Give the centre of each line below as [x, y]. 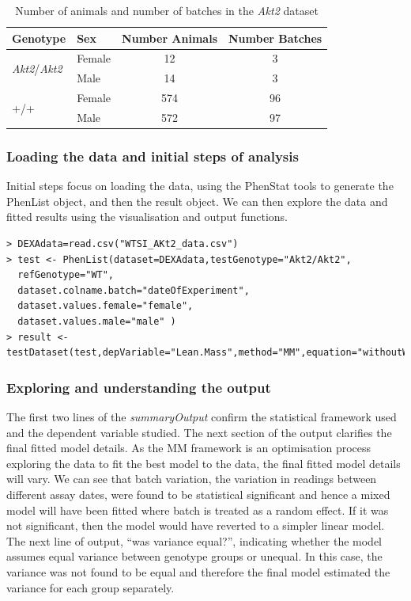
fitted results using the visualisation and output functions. [147, 217]
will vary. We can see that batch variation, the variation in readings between [192, 479]
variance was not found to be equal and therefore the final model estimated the [198, 571]
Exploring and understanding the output [139, 387]
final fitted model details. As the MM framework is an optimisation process [189, 448]
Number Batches [275, 38]
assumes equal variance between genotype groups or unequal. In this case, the [194, 556]
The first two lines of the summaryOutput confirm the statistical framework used [202, 417]
